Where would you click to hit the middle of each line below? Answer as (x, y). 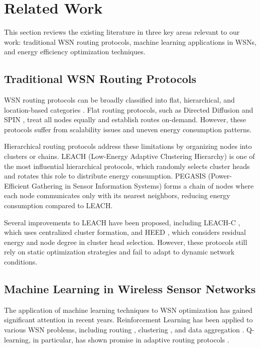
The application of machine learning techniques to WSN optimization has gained (128, 310)
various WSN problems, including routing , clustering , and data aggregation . (124, 329)
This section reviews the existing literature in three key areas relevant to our (122, 32)
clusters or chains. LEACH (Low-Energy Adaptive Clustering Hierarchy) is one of (129, 156)
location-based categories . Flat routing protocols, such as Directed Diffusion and (129, 109)
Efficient (17, 185)
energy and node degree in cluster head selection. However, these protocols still (126, 242)
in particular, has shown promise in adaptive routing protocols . (131, 339)
